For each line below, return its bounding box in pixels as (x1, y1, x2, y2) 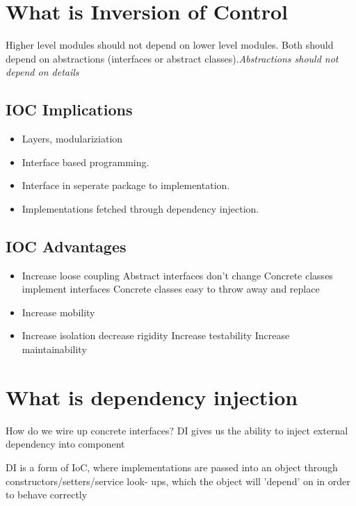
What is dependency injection (6, 382, 298, 411)
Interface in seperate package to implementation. (22, 178, 230, 193)
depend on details (6, 65, 79, 79)
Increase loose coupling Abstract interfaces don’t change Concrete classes (22, 268, 333, 282)
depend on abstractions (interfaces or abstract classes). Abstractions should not (6, 51, 339, 65)
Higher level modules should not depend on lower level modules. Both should (6, 38, 334, 52)
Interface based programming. (22, 154, 149, 169)
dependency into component (6, 436, 125, 451)
